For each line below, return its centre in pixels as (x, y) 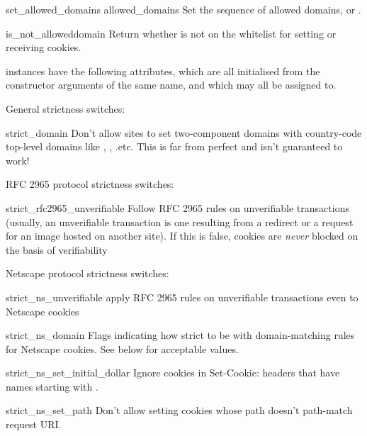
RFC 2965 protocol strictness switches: (90, 184)
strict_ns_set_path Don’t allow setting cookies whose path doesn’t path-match (179, 410)
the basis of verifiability (57, 249)
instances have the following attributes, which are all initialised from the (163, 71)
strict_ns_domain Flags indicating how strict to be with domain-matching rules (180, 335)
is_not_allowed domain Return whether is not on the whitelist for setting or (171, 33)
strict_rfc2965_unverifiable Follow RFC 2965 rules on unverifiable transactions (177, 207)
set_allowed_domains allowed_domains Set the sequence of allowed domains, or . (183, 9)
